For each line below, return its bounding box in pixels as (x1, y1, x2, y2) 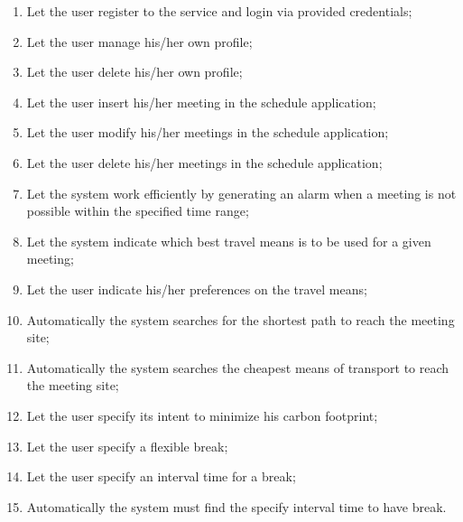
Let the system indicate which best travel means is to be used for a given (26, 231, 431, 250)
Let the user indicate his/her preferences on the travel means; (26, 279, 367, 298)
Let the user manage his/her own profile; (26, 32, 253, 51)
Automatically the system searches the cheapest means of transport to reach (26, 358, 449, 377)
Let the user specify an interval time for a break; (26, 467, 296, 486)
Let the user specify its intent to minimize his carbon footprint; (26, 405, 378, 424)
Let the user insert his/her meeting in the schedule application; (26, 92, 376, 111)
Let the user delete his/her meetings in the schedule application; (26, 153, 383, 172)
